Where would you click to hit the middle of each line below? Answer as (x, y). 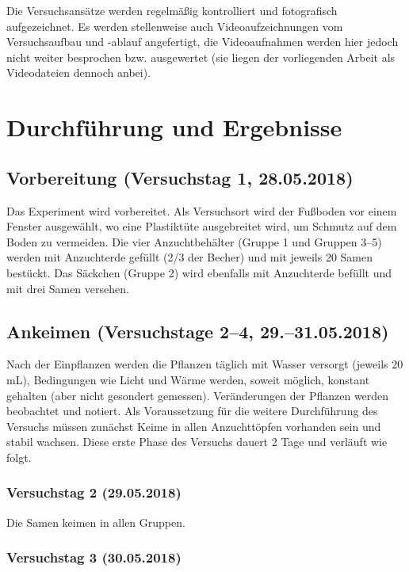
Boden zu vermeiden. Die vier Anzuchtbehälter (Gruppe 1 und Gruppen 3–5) (194, 241)
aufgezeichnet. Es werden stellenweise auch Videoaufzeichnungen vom (175, 26)
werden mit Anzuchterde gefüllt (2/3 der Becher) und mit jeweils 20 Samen (189, 257)
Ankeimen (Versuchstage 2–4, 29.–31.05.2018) (198, 331)
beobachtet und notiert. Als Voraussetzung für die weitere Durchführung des (192, 411)
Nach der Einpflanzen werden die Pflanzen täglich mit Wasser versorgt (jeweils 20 (205, 364)
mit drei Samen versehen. (68, 288)
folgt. (19, 457)
